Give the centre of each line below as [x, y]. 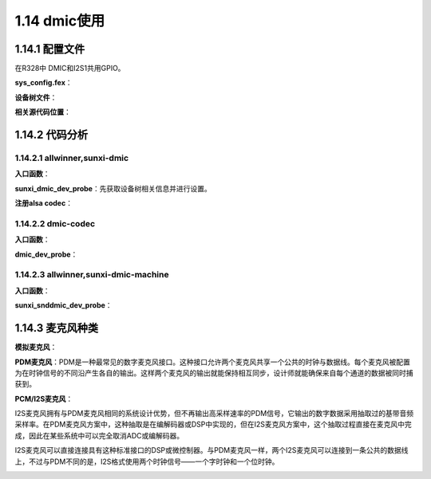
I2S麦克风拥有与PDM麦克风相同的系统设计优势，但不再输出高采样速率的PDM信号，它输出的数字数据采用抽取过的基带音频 [214, 414]
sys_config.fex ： [43, 83]
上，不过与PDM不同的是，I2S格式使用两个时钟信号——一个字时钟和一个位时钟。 [147, 461]
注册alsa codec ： [44, 203]
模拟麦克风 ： [36, 347]
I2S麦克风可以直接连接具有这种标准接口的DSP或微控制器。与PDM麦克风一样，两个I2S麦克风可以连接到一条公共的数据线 [212, 450]
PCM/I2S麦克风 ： [44, 399]
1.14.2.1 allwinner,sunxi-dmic [72, 158]
